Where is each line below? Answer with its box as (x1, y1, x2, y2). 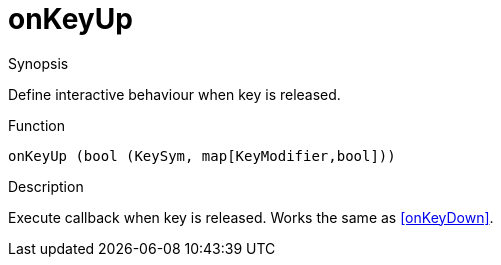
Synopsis (8, 54, 69, 72)
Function (8, 116, 65, 134)
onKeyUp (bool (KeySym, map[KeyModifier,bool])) (8, 147, 396, 164)
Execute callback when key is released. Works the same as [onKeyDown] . (8, 208, 494, 226)
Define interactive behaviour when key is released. (8, 85, 341, 103)
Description (8, 177, 84, 195)
